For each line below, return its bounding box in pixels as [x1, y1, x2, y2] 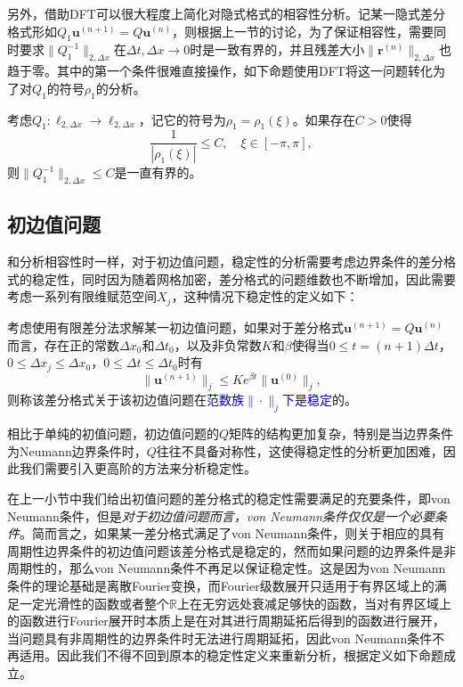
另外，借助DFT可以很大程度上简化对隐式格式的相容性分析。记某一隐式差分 [7, 4, 445, 22]
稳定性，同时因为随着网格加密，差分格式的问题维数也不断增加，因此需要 [31, 269, 456, 288]
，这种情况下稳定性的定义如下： [171, 287, 359, 306]
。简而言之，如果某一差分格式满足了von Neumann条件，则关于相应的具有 [20, 524, 445, 543]
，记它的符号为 [138, 110, 226, 128]
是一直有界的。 [114, 163, 202, 182]
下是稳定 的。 [281, 390, 357, 409]
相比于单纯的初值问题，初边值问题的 [7, 424, 219, 443]
